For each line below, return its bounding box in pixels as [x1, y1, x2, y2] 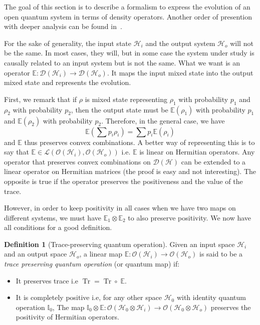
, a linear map [79, 248, 123, 259]
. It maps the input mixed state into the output [107, 67, 253, 77]
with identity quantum [176, 292, 246, 302]
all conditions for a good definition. [4, 222, 112, 232]
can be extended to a [181, 156, 246, 166]
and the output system [145, 37, 215, 48]
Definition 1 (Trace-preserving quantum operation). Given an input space [4, 238, 235, 249]
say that [4, 146, 29, 157]
